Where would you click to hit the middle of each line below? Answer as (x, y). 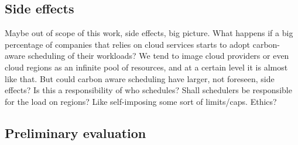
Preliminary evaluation (76, 132)
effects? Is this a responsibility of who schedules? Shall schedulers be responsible (148, 90)
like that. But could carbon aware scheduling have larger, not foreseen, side (140, 78)
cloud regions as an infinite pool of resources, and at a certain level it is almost (146, 67)
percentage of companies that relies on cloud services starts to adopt (128, 44)
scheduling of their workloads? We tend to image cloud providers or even (158, 56)
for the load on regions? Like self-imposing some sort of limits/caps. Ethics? (141, 101)
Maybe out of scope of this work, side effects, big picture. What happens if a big (149, 33)
